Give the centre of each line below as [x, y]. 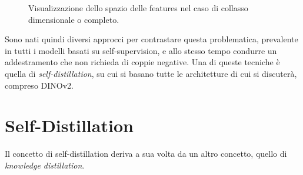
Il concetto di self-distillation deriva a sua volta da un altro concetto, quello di [146, 154]
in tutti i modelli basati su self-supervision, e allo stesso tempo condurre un [141, 50]
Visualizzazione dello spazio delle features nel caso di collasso [138, 8]
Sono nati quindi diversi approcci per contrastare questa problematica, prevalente [151, 39]
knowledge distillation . [45, 165]
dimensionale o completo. [74, 19]
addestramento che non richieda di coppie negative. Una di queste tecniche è [142, 62]
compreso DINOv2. [39, 85]
